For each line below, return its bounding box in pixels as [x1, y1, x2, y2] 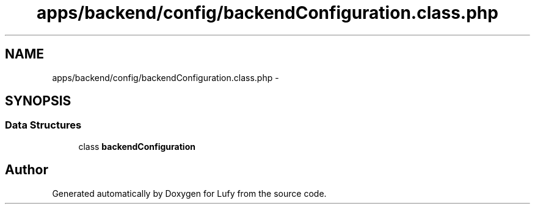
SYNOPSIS [5, 93, 71, 109]
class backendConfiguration [78, 141, 195, 152]
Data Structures [5, 119, 82, 132]
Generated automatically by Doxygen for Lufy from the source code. [52, 188, 327, 199]
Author [5, 162, 48, 178]
